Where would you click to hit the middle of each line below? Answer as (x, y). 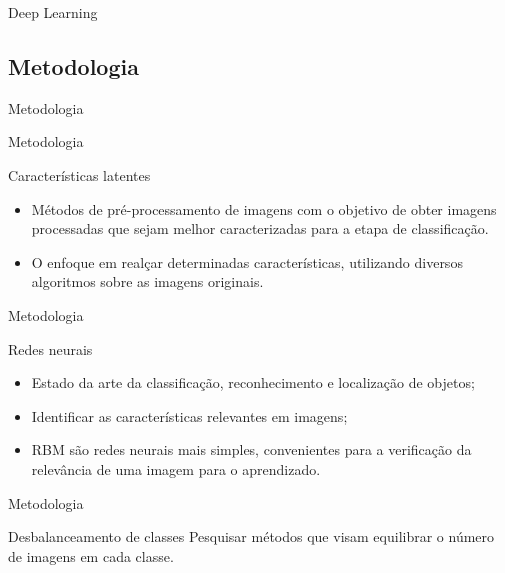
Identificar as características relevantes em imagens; (189, 415)
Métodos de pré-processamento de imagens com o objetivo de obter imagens (264, 208)
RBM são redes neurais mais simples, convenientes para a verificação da (251, 449)
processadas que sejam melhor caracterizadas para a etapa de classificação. (260, 228)
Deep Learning (53, 12)
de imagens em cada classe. (91, 555)
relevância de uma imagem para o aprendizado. (176, 468)
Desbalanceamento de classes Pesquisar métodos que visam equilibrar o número (251, 536)
